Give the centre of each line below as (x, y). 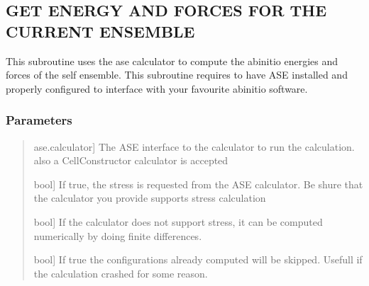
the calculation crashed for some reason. (121, 273)
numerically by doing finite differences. (118, 235)
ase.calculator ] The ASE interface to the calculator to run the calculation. (194, 146)
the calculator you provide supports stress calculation (150, 198)
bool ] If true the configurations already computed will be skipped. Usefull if (198, 259)
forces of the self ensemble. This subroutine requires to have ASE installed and (177, 75)
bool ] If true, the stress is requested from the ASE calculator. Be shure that (198, 184)
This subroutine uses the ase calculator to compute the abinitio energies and (172, 61)
